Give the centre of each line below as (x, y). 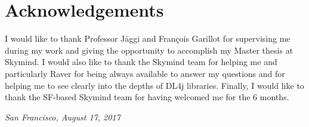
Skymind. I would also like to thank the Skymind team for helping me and (141, 62)
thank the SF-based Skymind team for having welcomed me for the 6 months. (147, 97)
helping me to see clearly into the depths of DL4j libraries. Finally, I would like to (154, 85)
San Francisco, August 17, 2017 (63, 117)
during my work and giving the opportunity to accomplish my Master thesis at (149, 50)
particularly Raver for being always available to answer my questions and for (145, 73)
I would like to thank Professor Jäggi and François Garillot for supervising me (148, 38)
